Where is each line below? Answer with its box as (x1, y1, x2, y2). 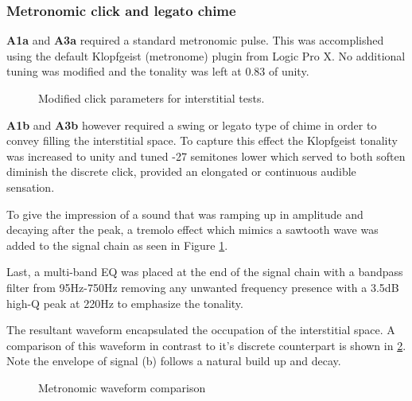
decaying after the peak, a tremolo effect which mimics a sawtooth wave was (6, 221, 379, 238)
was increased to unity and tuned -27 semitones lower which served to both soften (6, 147, 406, 164)
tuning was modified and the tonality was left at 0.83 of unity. (6, 63, 309, 80)
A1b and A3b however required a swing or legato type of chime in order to (6, 116, 377, 133)
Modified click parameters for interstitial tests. (38, 90, 265, 106)
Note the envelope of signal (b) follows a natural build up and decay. (6, 352, 341, 369)
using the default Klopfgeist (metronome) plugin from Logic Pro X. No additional (6, 47, 406, 64)
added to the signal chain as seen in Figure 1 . (6, 236, 228, 253)
